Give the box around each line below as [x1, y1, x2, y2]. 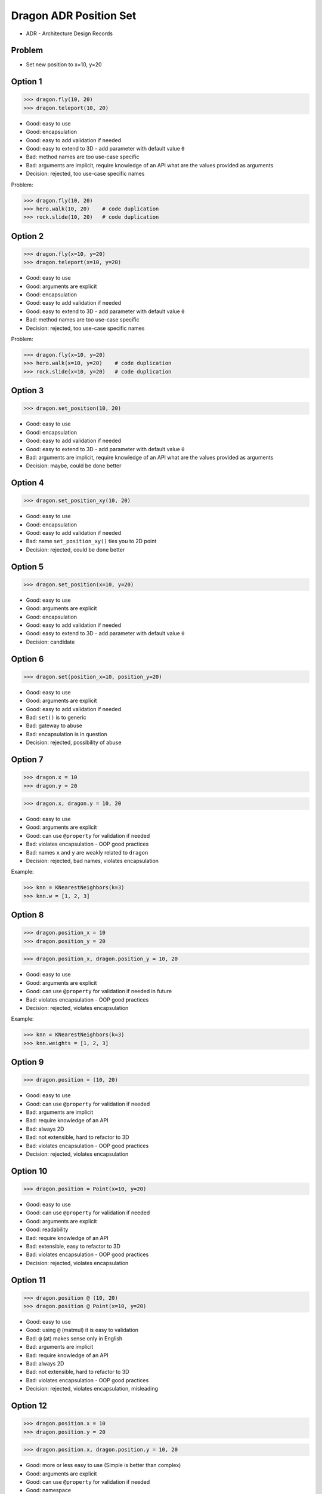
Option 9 [11, 1057, 44, 1067]
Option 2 [11, 231, 44, 241]
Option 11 [11, 1275, 46, 1285]
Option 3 [11, 385, 44, 396]
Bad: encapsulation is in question [26, 730, 107, 737]
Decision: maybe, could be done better [26, 462, 122, 469]
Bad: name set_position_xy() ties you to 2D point [26, 538, 157, 545]
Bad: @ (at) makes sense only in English [26, 1334, 123, 1342]
